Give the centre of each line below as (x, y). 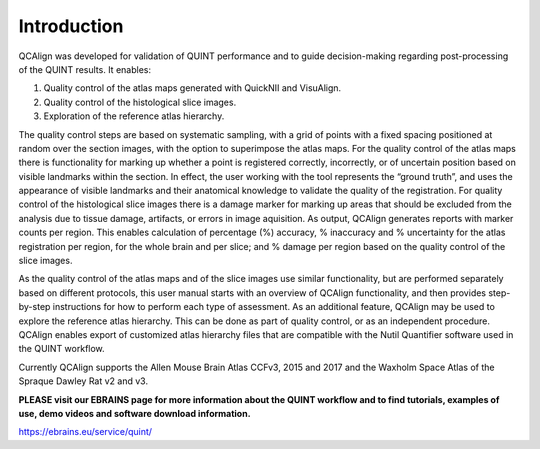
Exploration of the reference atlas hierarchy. (134, 116)
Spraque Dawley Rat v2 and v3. (83, 381)
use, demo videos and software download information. (134, 413)
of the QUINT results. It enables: (85, 69)
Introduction (71, 26)
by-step (34, 307)
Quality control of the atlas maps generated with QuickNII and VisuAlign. (192, 88)
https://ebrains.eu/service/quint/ (85, 432)
